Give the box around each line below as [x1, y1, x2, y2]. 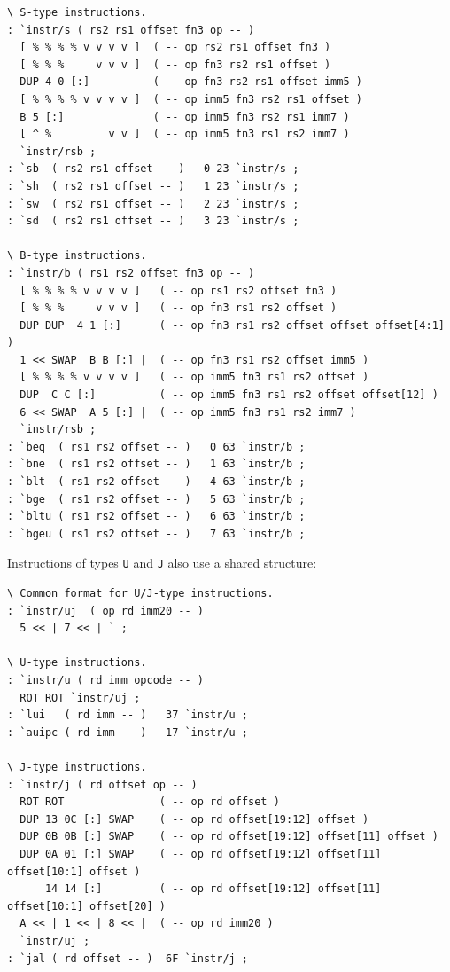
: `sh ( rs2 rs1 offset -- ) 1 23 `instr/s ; [7, 179, 299, 192]
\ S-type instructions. [7, 6, 147, 19]
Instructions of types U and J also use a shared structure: [7, 553, 317, 572]
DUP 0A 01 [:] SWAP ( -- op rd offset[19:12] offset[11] [19, 847, 382, 860]
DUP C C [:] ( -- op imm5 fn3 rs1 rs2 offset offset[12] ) [19, 388, 438, 402]
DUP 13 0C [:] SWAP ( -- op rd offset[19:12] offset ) [19, 812, 369, 826]
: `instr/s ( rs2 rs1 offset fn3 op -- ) [7, 23, 255, 36]
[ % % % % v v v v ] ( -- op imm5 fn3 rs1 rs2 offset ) [19, 371, 369, 384]
